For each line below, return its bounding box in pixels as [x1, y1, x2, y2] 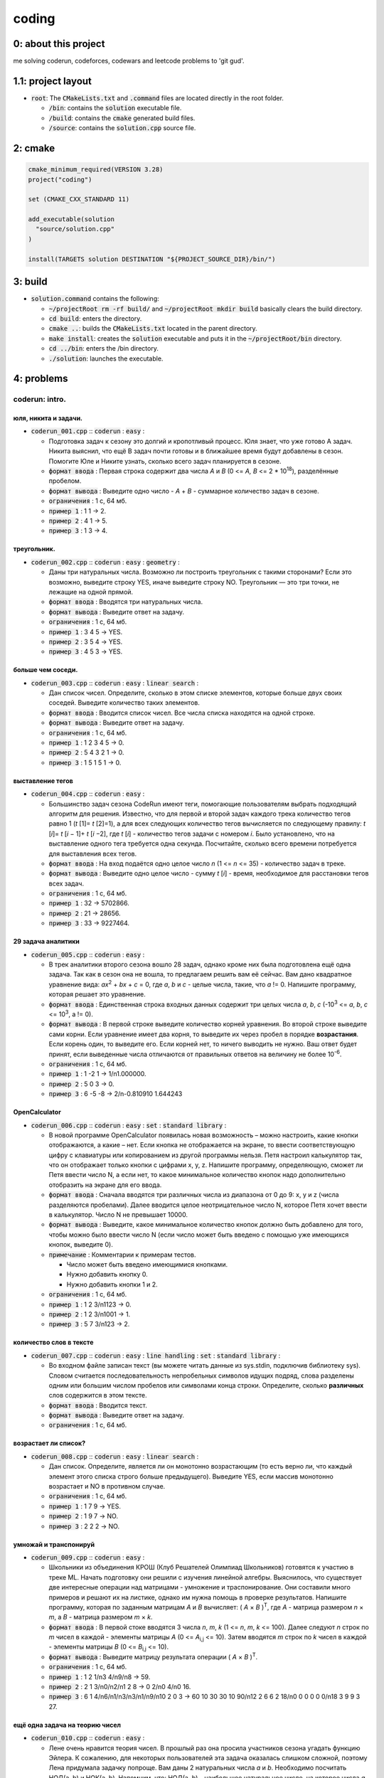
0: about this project [13, 38, 105, 50]
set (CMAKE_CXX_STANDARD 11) [28, 196, 130, 203]
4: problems [13, 373, 68, 385]
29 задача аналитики [13, 937, 80, 946]
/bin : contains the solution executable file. [48, 104, 182, 112]
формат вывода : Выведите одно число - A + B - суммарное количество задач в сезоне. [48, 486, 319, 495]
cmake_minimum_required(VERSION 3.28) [28, 166, 164, 174]
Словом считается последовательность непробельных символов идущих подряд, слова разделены [48, 1371, 355, 1380]
